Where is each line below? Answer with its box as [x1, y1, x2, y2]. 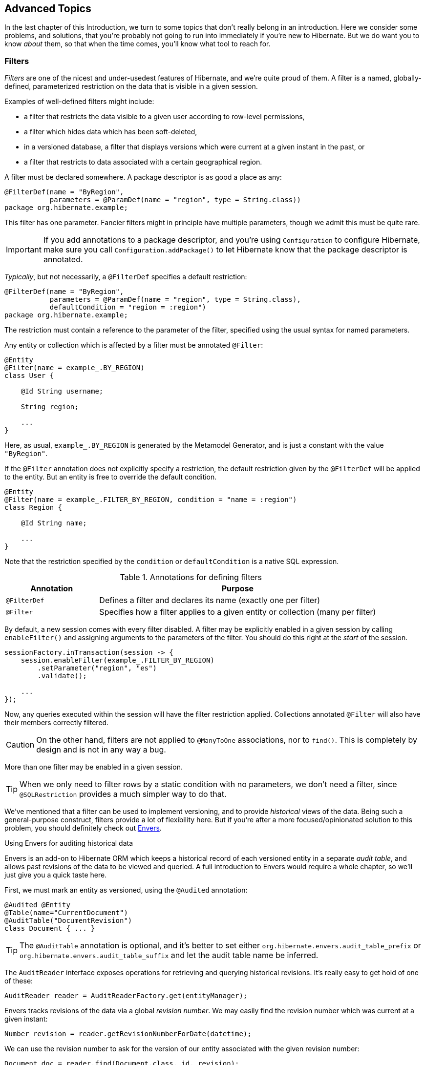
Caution [6, 740, 35, 750]
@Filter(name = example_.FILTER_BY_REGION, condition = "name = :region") [4, 496, 297, 504]
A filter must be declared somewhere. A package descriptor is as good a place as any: [4, 173, 282, 182]
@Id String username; [21, 387, 104, 396]
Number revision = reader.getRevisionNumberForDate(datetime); [4, 1030, 252, 1038]
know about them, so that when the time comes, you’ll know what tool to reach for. [4, 40, 271, 48]
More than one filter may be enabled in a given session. [4, 763, 183, 772]
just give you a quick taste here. [4, 871, 107, 879]
